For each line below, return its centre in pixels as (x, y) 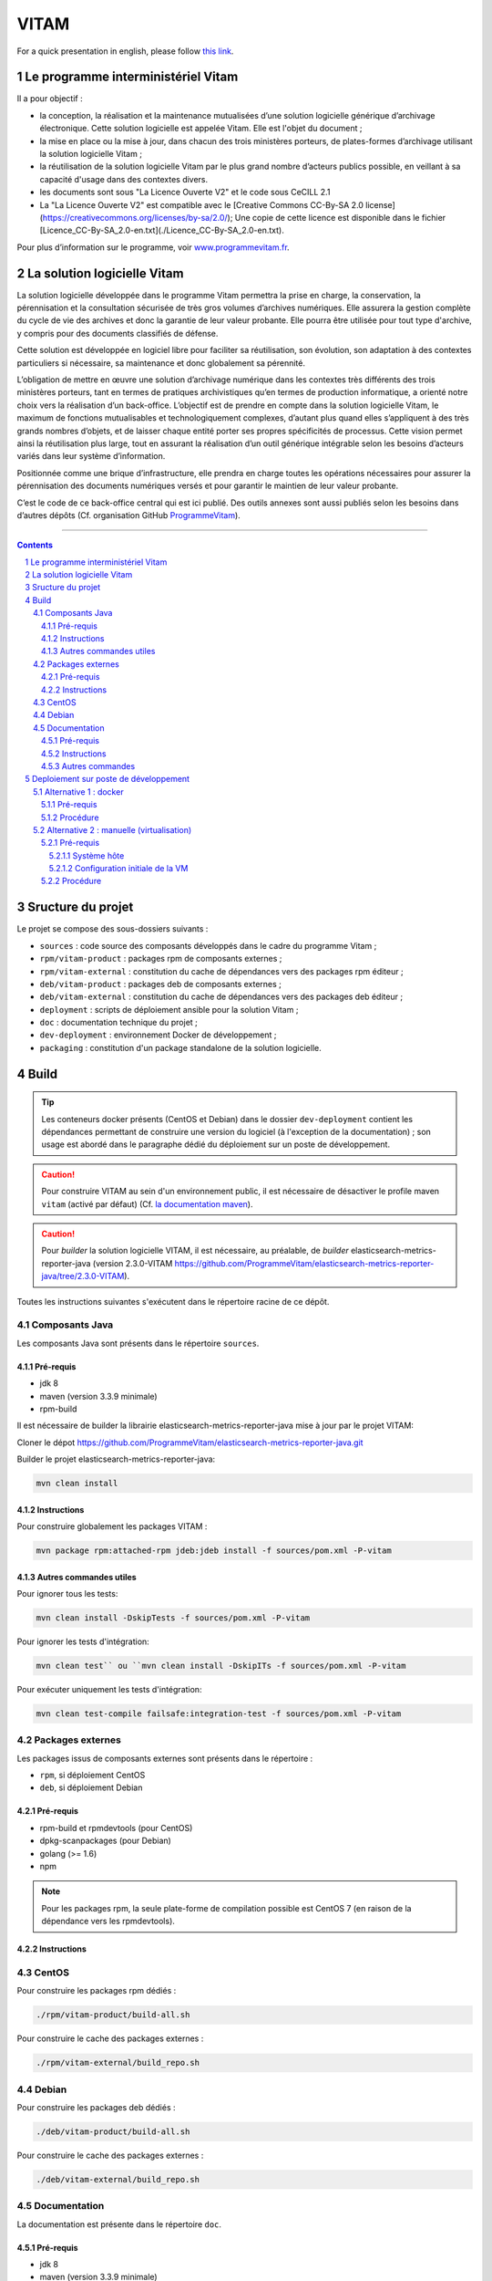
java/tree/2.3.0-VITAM (83, 1276)
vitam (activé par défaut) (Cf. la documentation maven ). (147, 1203)
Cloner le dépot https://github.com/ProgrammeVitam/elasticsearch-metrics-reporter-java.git (190, 1443)
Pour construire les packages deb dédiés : (96, 2107)
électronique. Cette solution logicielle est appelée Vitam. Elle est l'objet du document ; (201, 129)
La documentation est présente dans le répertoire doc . (119, 2224)
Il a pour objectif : (50, 99)
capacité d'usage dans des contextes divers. (124, 179)
